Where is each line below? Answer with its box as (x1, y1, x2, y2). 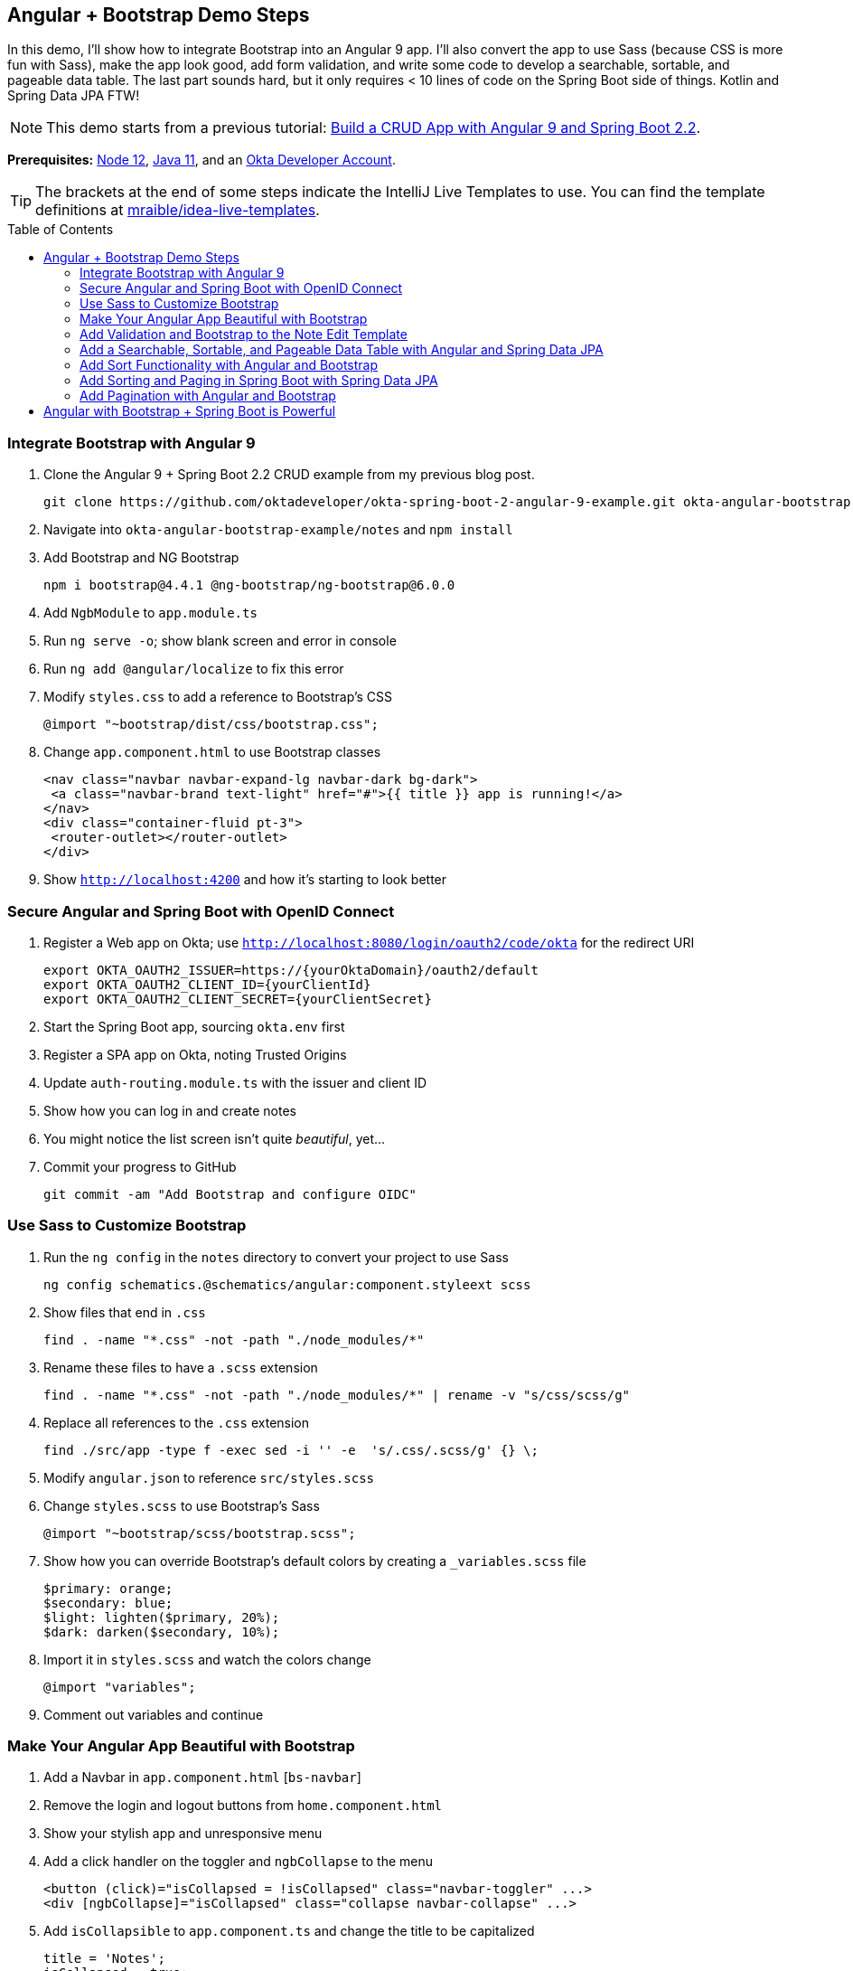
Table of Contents (7, 222, 114, 238)
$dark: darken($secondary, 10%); (43, 1624, 280, 1639)
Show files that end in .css (43, 1304, 206, 1320)
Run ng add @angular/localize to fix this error (43, 661, 344, 677)
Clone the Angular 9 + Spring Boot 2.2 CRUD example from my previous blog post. (43, 467, 535, 483)
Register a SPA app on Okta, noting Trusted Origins (43, 1046, 347, 1062)
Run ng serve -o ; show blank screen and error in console (43, 633, 397, 649)
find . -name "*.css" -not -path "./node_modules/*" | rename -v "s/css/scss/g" (43, 1387, 631, 1402)
